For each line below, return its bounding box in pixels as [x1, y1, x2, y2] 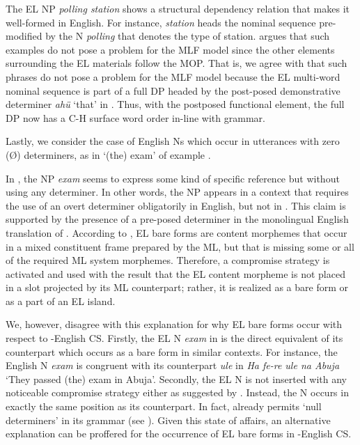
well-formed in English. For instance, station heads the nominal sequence [6, 15, 316, 29]
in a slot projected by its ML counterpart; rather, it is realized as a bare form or [6, 280, 349, 295]
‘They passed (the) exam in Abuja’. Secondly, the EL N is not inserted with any [6, 371, 347, 386]
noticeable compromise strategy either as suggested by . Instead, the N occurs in [6, 385, 349, 400]
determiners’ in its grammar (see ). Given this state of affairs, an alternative [6, 412, 331, 427]
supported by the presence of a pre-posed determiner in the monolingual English [6, 212, 349, 226]
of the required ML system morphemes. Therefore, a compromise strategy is [6, 253, 330, 267]
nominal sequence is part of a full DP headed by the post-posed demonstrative [6, 83, 341, 97]
